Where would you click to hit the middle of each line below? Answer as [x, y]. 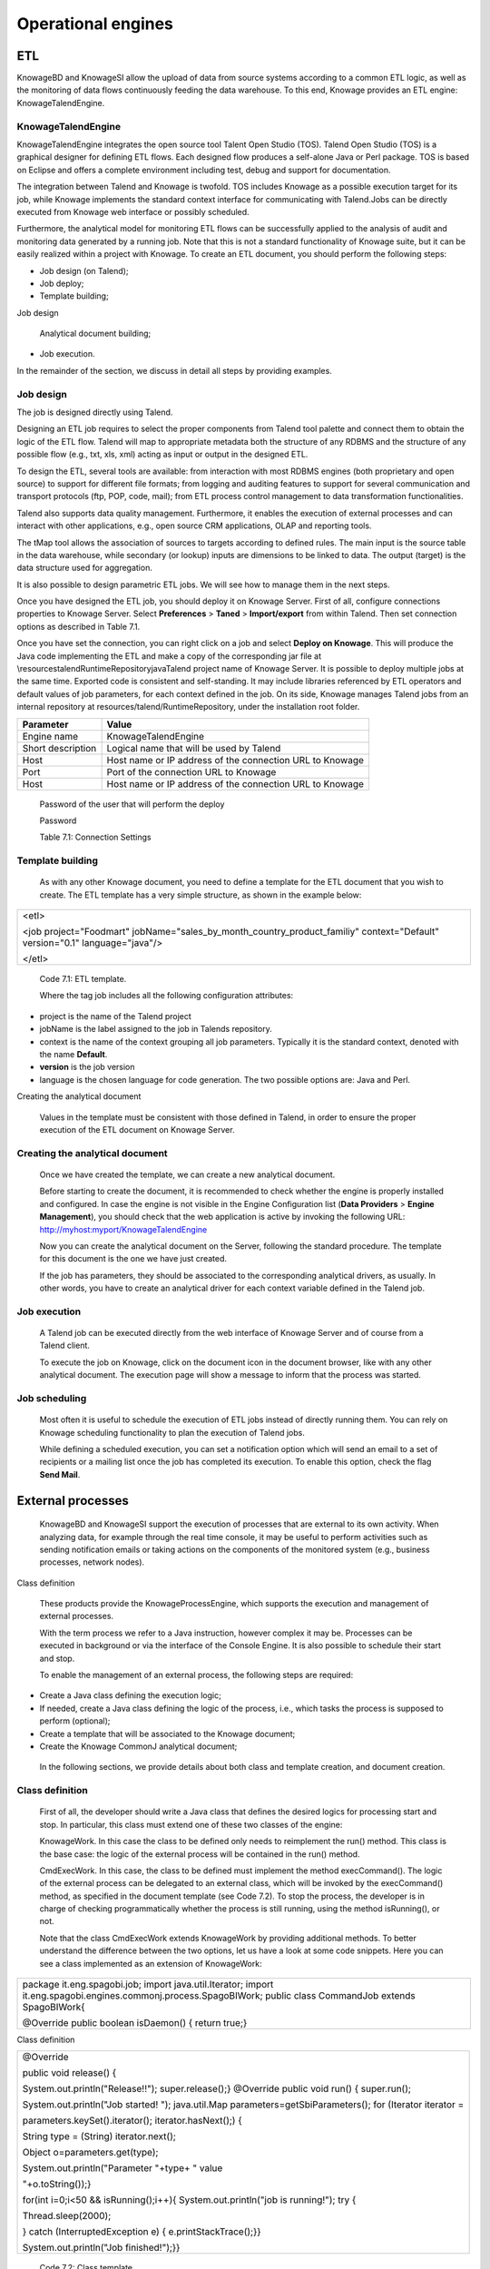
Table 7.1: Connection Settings [95, 837]
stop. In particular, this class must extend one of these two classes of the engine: [191, 1824]
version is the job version [87, 1067]
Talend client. [65, 1346]
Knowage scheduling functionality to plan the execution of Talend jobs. [172, 1432]
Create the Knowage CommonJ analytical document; [138, 1746]
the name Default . [73, 1055]
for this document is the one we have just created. [133, 1259]
